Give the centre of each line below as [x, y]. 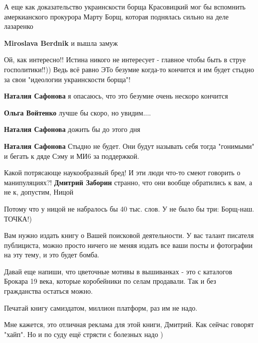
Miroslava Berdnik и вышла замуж [61, 43]
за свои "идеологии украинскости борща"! [67, 79]
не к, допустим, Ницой [39, 192]
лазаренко [19, 26]
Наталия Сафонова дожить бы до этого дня [72, 129]
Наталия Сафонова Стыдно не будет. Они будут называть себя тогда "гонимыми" [129, 146]
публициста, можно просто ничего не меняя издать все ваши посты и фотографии [129, 245]
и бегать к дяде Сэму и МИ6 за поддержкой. [72, 156]
